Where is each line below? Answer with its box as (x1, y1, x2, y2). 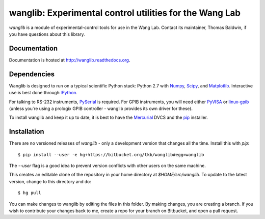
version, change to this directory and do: (9, 178, 91, 184)
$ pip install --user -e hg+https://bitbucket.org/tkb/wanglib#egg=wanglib (18, 152, 204, 157)
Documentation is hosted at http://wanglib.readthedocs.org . (9, 57, 130, 63)
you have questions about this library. (9, 31, 85, 37)
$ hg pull (18, 190, 41, 196)
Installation (9, 128, 44, 136)
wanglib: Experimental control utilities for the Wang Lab (9, 7, 240, 18)
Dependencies (9, 70, 55, 78)
